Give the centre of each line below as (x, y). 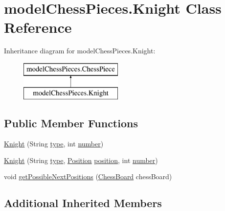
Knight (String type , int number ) (54, 144)
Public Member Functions (71, 123)
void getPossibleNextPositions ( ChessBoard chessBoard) (88, 176)
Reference (38, 27)
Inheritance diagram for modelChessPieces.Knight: (80, 51)
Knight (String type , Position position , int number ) (81, 160)
